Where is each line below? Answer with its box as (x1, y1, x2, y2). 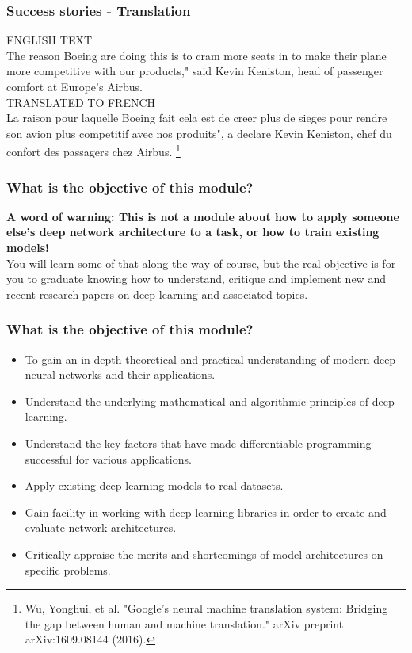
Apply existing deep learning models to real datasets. (25, 477, 284, 494)
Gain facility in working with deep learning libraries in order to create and (25, 503, 387, 520)
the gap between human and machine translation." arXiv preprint (25, 615, 344, 632)
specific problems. (25, 561, 111, 578)
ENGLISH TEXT (6, 32, 93, 48)
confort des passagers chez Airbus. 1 (6, 141, 181, 160)
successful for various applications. (25, 450, 192, 467)
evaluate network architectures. (25, 519, 177, 536)
